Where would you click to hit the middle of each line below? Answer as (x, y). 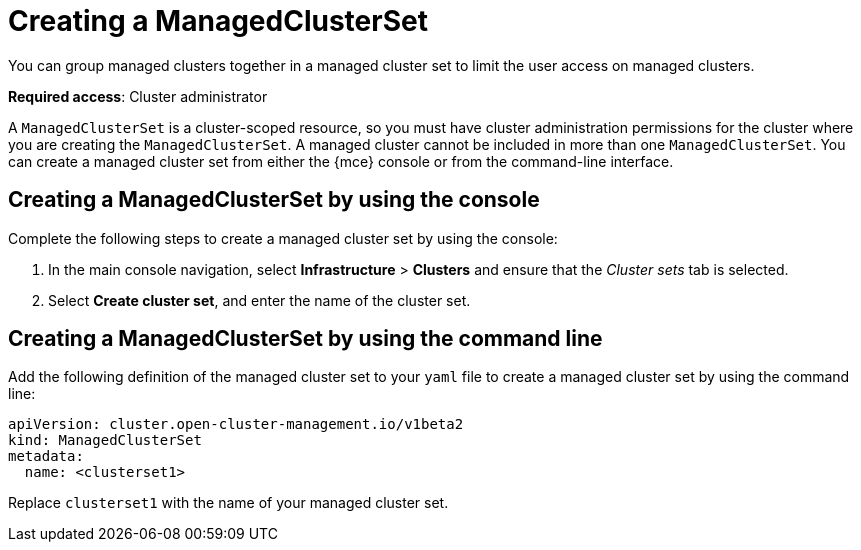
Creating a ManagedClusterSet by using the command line (305, 339)
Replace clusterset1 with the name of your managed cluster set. (228, 503)
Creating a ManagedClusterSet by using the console (274, 200)
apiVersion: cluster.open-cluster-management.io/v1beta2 (236, 424)
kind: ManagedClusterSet (105, 440)
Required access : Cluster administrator (138, 96)
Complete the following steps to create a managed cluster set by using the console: (283, 238)
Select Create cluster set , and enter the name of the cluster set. (259, 300)
